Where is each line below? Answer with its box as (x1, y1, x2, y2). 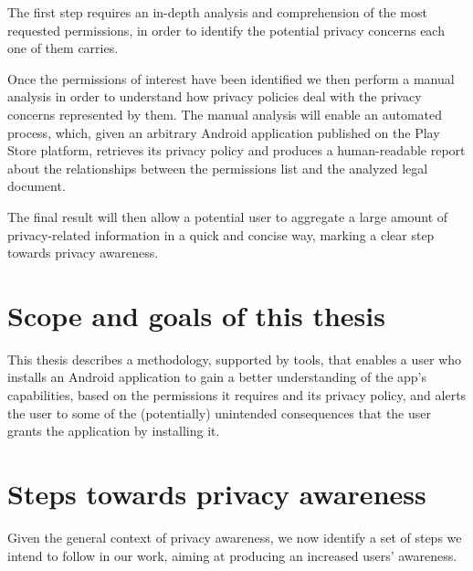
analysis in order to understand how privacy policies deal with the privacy (7, 87, 422, 106)
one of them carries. (7, 38, 119, 58)
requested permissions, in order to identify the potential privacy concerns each (7, 20, 445, 39)
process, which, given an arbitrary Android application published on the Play (7, 122, 440, 142)
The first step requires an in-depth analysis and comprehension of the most (7, 3, 427, 21)
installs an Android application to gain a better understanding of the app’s (7, 367, 427, 386)
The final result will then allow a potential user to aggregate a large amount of (7, 206, 448, 226)
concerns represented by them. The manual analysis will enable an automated (7, 104, 443, 123)
